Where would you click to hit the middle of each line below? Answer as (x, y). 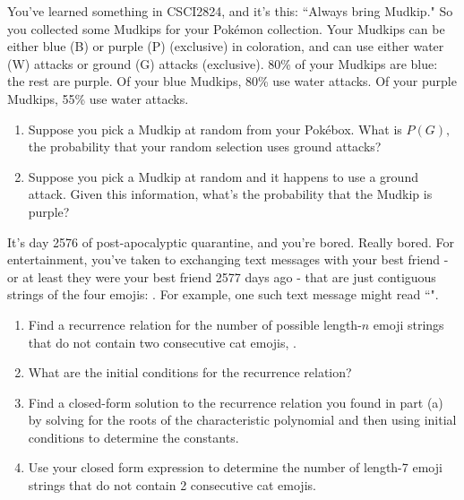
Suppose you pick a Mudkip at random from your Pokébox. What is (215, 129)
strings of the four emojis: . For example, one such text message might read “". (223, 294)
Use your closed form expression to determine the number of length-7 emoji (235, 467)
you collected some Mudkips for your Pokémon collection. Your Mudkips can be (226, 28)
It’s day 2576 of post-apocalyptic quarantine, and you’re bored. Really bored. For (231, 241)
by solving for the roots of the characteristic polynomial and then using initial (242, 420)
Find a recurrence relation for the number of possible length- (195, 324)
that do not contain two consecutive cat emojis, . (162, 342)
